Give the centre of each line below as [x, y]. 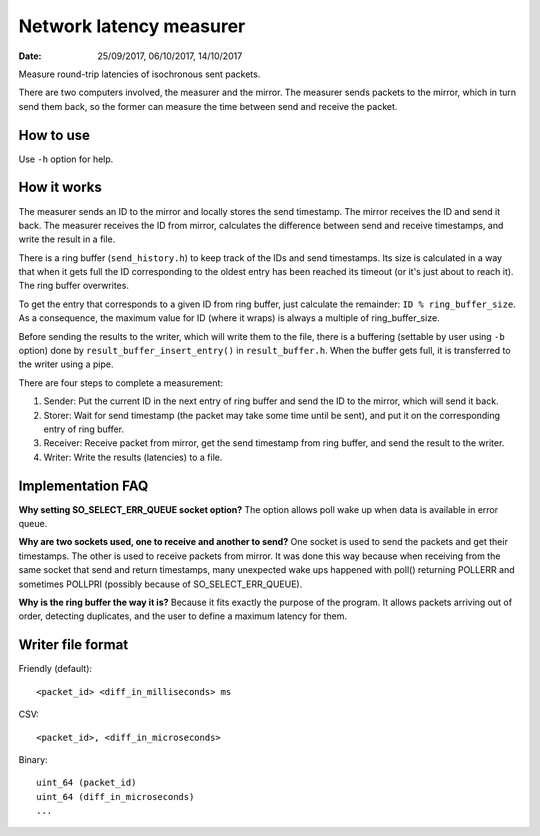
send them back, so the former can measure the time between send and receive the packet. [208, 106]
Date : [30, 56]
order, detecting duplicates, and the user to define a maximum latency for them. [182, 616]
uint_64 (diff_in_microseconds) [115, 796]
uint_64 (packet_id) [86, 783]
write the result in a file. [67, 239]
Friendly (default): [55, 669]
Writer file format [73, 645]
